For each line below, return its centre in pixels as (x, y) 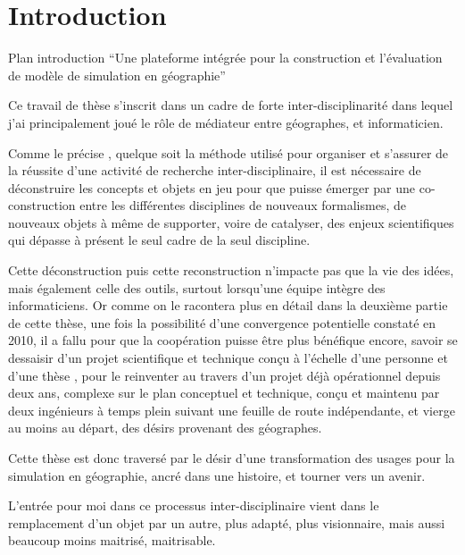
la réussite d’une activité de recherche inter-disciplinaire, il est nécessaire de (215, 170)
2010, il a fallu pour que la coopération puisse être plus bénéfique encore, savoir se (233, 340)
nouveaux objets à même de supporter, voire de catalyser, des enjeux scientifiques (231, 222)
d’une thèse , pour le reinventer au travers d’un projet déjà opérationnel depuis (224, 375)
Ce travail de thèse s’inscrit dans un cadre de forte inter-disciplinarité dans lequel (231, 105)
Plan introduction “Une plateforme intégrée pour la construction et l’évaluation (225, 58)
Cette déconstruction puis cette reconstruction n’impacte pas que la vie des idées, (231, 270)
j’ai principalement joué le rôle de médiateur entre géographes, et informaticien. (226, 122)
